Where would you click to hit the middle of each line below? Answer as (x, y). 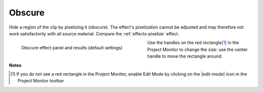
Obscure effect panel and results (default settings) (72, 48)
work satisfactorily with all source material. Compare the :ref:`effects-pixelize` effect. (94, 33)
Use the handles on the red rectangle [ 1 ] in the (193, 43)
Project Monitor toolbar (41, 81)
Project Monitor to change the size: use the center (197, 49)
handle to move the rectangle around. (185, 56)
